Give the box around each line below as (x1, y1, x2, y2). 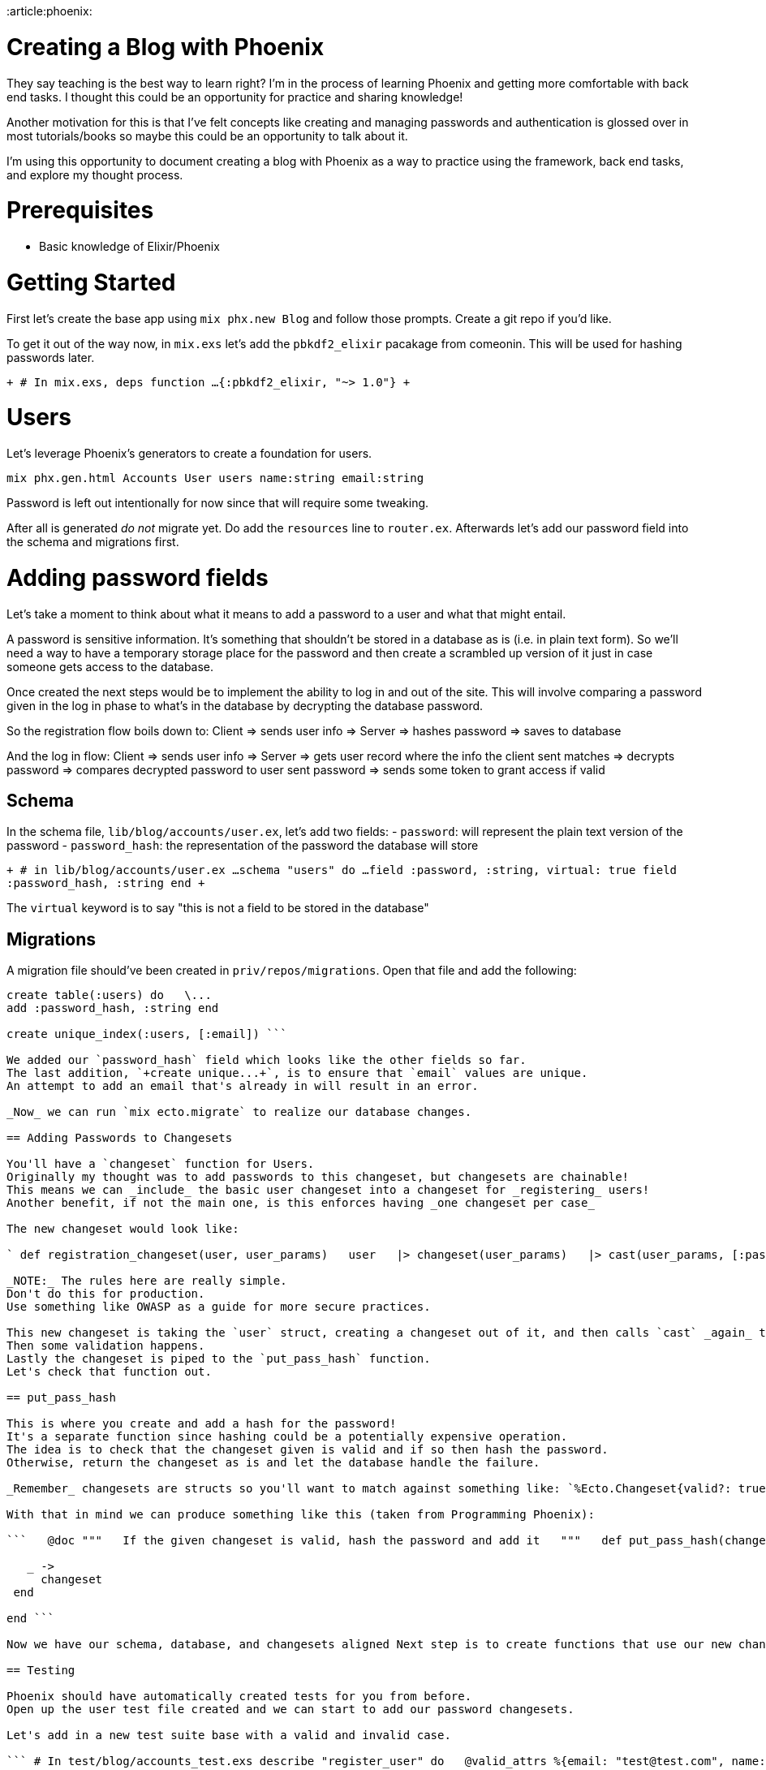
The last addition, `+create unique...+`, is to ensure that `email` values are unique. (6, 1066, 588, 1080)
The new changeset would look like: (6, 1222, 239, 1236)
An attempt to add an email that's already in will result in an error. (6, 1079, 479, 1093)
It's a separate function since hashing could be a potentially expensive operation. (6, 1430, 568, 1444)
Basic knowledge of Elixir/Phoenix (39, 239, 220, 253)
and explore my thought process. (6, 167, 183, 182)
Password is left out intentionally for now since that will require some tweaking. (6, 496, 429, 510)
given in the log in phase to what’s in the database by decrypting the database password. (6, 698, 484, 713)
